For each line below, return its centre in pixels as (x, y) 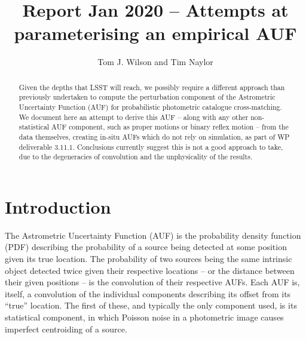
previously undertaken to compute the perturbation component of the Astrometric (147, 97)
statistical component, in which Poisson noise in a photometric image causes (144, 317)
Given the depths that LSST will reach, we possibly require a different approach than (152, 87)
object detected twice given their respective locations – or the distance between (150, 270)
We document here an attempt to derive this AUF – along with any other (134, 117)
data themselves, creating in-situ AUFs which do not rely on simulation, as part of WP (154, 136)
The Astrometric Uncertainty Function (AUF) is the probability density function (153, 235)
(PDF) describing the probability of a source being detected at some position (146, 247)
